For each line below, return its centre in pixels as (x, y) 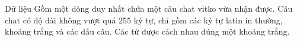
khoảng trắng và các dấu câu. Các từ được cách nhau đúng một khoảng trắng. (147, 31)
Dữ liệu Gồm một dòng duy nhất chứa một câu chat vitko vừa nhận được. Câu (149, 8)
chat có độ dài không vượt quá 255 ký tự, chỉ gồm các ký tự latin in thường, (144, 20)
